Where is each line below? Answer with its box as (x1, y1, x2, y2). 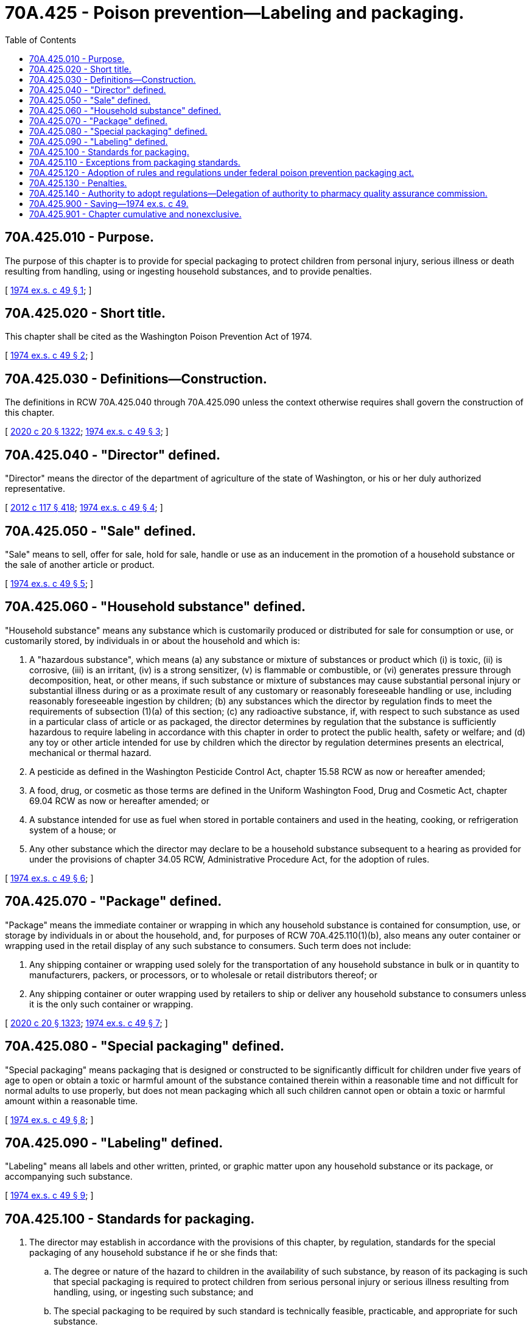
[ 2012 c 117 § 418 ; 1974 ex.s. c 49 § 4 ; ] (5, 502, 163, 513)
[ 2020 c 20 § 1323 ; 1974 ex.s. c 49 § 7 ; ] (5, 1017, 168, 1028)
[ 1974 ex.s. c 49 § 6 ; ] (5, 872, 94, 883)
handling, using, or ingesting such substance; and (54, 1287, 253, 1298)
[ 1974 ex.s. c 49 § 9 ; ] (5, 1190, 94, 1201)
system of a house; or (29, 824, 117, 835)
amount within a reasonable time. (5, 1095, 138, 1106)
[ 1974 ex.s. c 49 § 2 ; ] (5, 350, 94, 361)
